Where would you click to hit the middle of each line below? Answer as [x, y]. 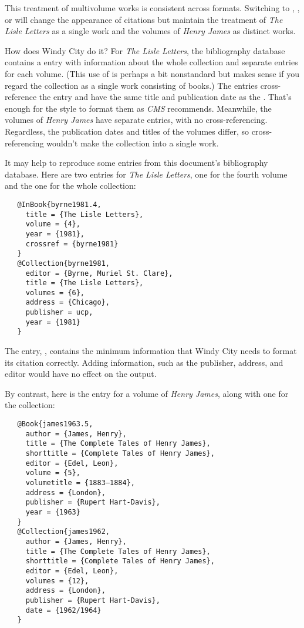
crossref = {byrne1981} [72, 244]
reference [21, 97]
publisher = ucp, [59, 313]
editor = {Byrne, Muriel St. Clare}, [99, 273]
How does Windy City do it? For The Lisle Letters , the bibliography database [145, 50]
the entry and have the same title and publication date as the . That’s [165, 97]
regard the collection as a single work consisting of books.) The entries [131, 85]
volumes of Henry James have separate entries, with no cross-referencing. [136, 120]
